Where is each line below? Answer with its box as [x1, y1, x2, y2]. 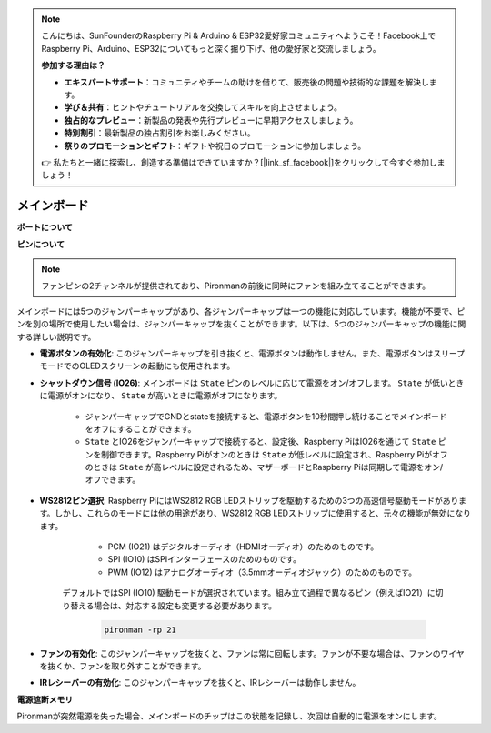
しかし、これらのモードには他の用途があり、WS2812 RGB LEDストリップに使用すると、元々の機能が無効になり [55, 507, 472, 518]
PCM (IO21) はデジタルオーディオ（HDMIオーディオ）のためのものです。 [107, 541, 379, 552]
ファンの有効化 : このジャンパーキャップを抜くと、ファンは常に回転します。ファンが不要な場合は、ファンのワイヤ [39, 648, 465, 658]
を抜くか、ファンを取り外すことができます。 [39, 660, 206, 671]
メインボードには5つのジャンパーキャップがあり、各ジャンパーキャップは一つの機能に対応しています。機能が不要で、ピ [16, 306, 466, 316]
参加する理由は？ [41, 60, 105, 71]
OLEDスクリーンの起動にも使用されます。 [78, 360, 235, 372]
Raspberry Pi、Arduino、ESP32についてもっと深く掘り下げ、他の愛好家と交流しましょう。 [41, 43, 381, 54]
